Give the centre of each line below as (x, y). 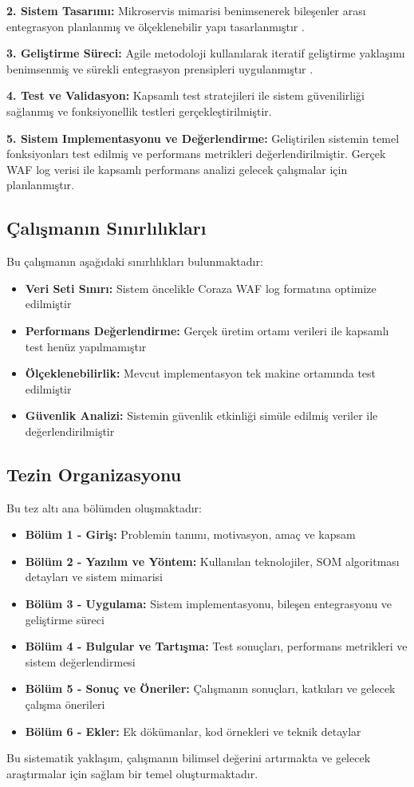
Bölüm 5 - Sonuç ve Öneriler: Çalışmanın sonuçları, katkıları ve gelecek (210, 688)
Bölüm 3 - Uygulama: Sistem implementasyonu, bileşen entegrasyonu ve (209, 604)
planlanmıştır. (40, 185)
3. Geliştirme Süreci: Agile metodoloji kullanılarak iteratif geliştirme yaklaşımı (206, 53)
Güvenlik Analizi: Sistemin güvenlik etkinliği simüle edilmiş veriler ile (201, 415)
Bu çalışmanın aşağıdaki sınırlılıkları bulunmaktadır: (135, 261)
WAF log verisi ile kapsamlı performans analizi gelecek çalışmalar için (177, 169)
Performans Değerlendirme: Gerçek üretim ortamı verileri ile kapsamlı (207, 330)
